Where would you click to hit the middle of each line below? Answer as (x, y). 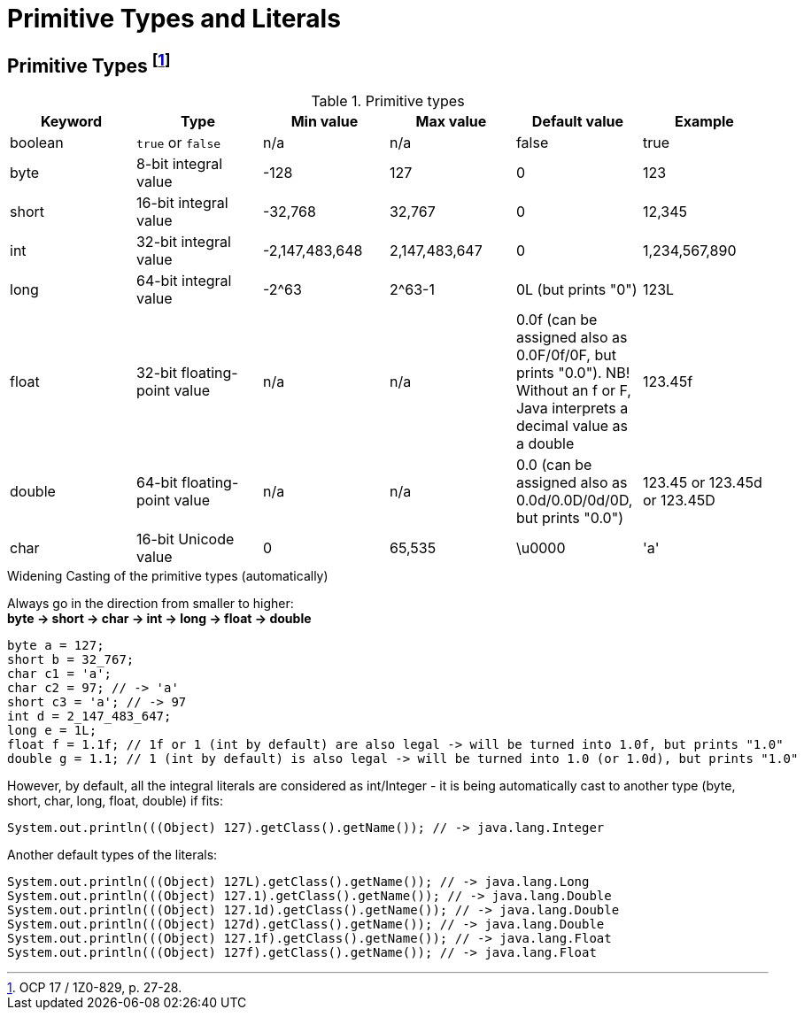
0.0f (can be (557, 320)
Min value (325, 122)
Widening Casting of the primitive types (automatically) (168, 576)
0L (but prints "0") (576, 290)
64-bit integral (184, 281)
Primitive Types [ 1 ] (89, 63)
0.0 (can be (554, 465)
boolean (37, 143)
